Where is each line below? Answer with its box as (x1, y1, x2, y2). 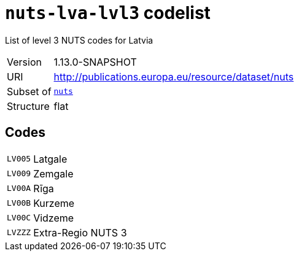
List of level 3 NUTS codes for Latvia (5, 34, 153, 45)
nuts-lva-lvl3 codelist (5, 2, 211, 23)
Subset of (7, 85, 52, 98)
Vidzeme (33, 211, 74, 224)
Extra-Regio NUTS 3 (33, 226, 127, 239)
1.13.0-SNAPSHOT (53, 55, 137, 68)
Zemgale (33, 167, 74, 180)
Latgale (33, 152, 68, 165)
